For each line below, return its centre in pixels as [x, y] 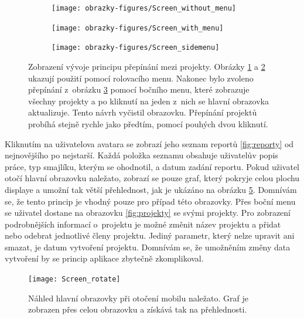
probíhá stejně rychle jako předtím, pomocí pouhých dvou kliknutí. [148, 123]
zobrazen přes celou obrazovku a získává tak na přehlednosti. [138, 309]
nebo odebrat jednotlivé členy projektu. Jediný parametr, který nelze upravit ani [150, 235]
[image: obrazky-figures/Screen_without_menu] [144, 8]
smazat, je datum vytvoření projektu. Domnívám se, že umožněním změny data [148, 247]
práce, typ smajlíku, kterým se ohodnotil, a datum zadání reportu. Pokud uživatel [152, 166]
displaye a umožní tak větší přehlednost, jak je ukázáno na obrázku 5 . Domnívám [151, 189]
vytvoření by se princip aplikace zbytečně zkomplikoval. [104, 258]
